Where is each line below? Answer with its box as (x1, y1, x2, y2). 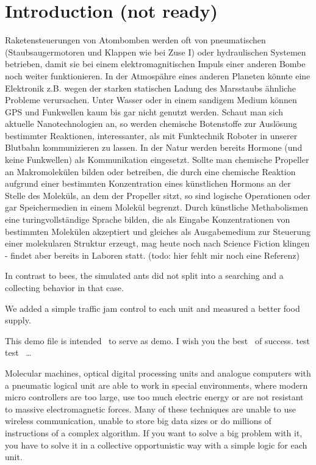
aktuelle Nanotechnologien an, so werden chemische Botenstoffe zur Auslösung (5, 117, 297, 130)
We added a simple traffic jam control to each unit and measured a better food (5, 301, 300, 314)
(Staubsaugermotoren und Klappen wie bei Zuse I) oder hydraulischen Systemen (5, 45, 306, 58)
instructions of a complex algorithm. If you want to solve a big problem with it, (5, 426, 303, 439)
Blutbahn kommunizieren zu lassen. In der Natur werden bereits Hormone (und (5, 141, 303, 154)
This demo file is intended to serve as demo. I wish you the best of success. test (5, 334, 311, 347)
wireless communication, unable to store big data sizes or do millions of (5, 414, 271, 427)
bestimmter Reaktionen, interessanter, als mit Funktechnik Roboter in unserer (5, 129, 298, 142)
